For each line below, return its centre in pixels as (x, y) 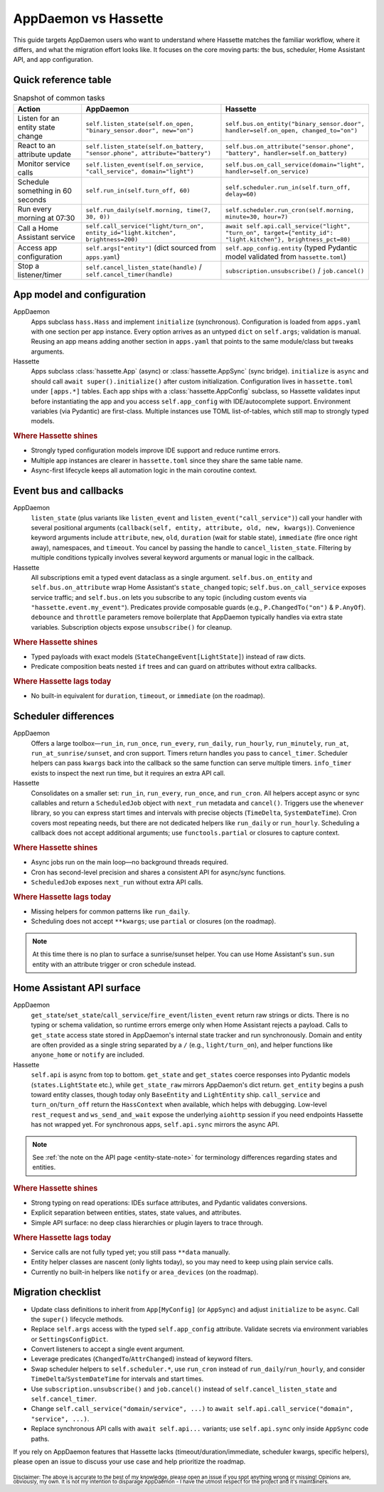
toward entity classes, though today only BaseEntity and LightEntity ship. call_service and (176, 1095)
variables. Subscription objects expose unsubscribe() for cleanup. (132, 627)
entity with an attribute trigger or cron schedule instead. (114, 964)
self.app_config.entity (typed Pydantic (291, 248)
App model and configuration (79, 295)
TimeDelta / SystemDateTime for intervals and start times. (117, 1379)
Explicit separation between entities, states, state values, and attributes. (136, 1212)
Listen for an (38, 118)
